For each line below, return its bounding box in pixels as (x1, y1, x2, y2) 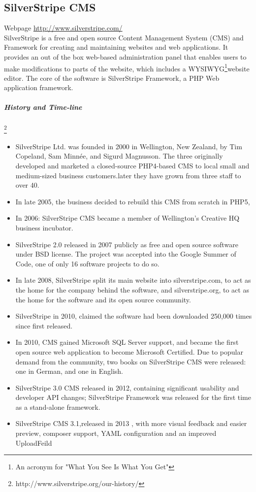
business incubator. (15, 222, 73, 232)
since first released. (15, 320, 73, 330)
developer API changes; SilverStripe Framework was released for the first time (15, 392, 251, 402)
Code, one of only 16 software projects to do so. (15, 258, 160, 268)
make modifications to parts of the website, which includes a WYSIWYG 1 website (4, 62, 250, 73)
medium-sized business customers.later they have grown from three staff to (15, 170, 241, 180)
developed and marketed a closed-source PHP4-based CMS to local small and (15, 161, 250, 171)
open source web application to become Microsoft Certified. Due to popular (15, 346, 243, 357)
